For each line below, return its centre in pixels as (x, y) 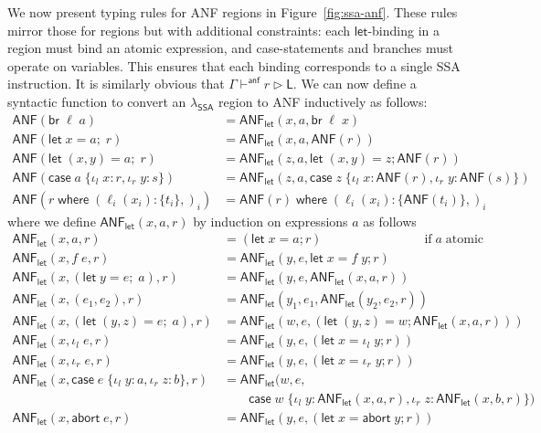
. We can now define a (355, 84)
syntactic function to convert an (97, 101)
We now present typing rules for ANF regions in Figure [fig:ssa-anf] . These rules (233, 12)
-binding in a (403, 30)
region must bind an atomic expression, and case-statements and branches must (230, 48)
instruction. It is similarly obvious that (116, 84)
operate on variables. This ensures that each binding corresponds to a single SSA (234, 65)
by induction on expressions (270, 221)
